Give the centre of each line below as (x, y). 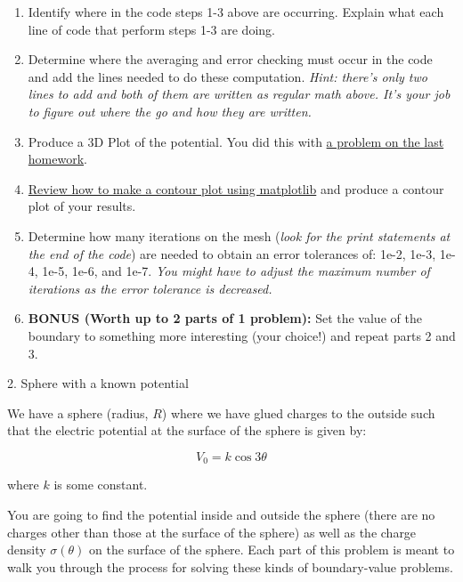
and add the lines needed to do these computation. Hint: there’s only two (227, 76)
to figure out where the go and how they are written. (170, 111)
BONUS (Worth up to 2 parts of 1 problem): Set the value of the (225, 318)
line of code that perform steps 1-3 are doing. (151, 29)
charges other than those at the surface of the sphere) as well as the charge (212, 532)
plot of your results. (82, 206)
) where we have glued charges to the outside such (298, 412)
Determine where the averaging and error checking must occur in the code (230, 59)
